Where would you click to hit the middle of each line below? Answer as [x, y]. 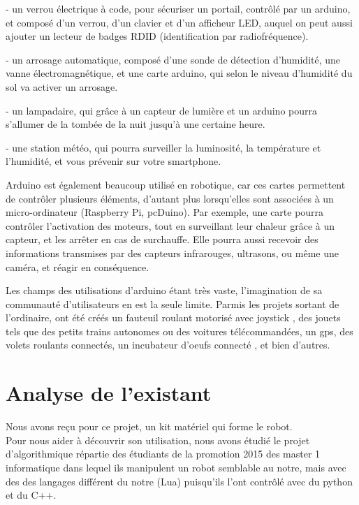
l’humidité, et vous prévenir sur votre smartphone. [113, 161]
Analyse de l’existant [109, 393]
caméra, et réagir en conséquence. [78, 266]
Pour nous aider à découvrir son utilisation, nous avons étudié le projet [158, 440]
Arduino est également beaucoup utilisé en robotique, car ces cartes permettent [176, 184]
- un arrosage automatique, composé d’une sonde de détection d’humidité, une [173, 59]
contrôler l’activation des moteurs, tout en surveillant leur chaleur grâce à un [170, 225]
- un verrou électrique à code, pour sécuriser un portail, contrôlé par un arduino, [178, 8]
